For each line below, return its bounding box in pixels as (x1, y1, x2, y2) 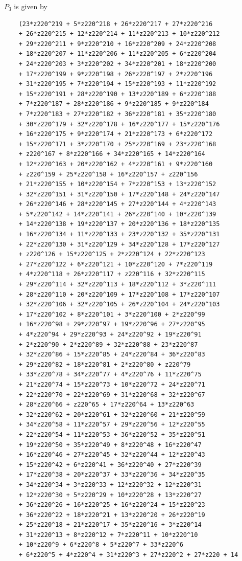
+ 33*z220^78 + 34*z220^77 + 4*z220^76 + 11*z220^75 (18, 371, 202, 378)
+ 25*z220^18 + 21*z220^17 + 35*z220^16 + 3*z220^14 (18, 521, 202, 529)
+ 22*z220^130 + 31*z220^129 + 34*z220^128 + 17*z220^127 (18, 240, 220, 248)
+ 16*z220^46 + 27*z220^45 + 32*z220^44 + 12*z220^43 (18, 451, 205, 459)
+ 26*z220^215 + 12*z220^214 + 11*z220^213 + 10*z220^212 (18, 30, 220, 38)
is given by (14, 1, 47, 11)
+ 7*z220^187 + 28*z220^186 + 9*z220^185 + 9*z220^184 (18, 100, 209, 108)
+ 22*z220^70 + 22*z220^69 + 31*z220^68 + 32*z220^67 (18, 391, 205, 398)
